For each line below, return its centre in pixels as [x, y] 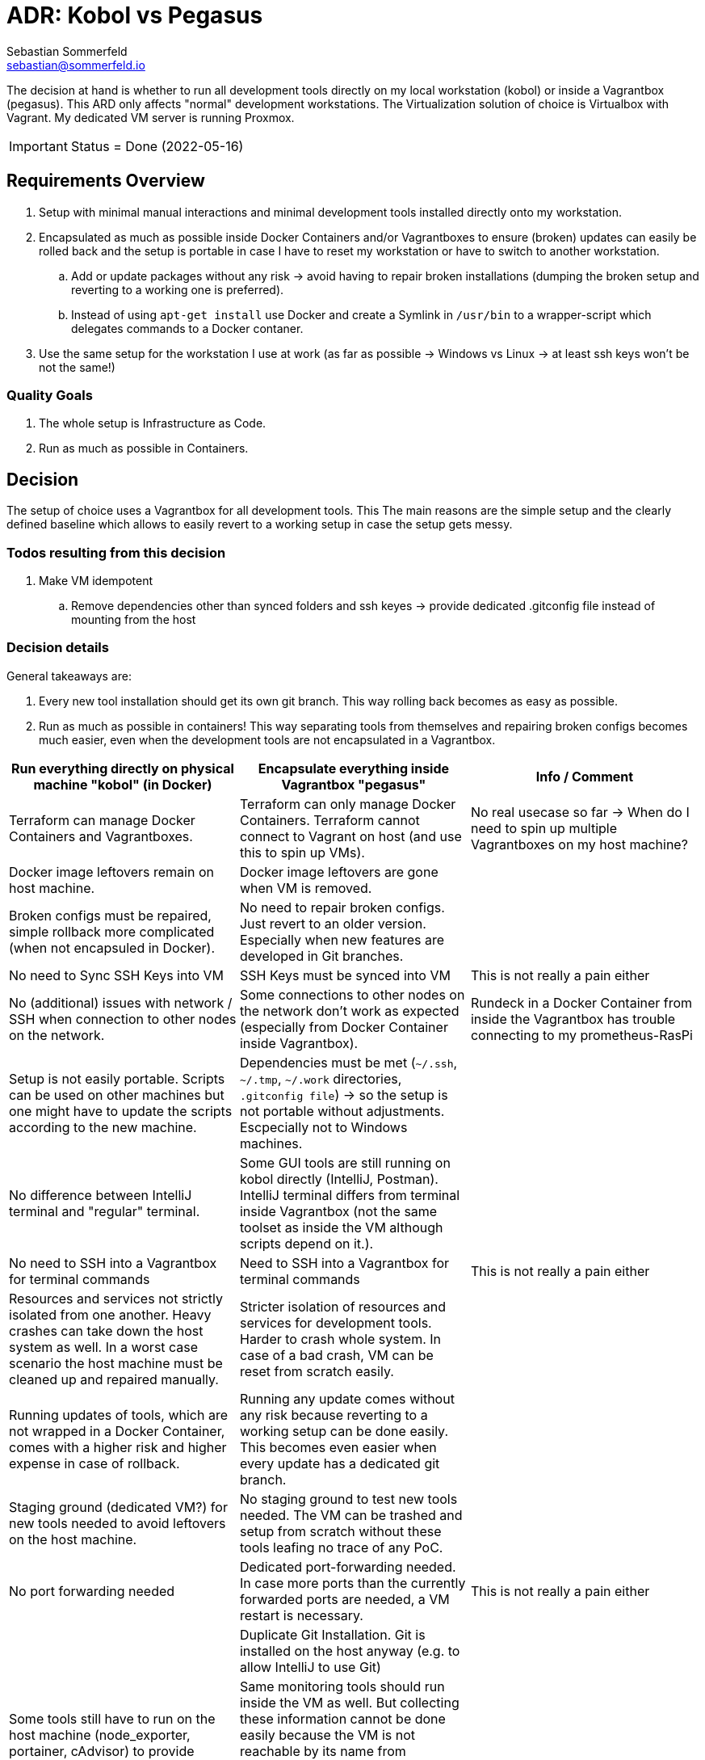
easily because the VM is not [327, 1735]
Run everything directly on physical [123, 768]
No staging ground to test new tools [348, 1499]
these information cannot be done [342, 1718]
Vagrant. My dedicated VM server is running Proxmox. [151, 117]
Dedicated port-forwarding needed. [348, 1566]
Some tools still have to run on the [112, 1718]
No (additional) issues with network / [121, 1002]
